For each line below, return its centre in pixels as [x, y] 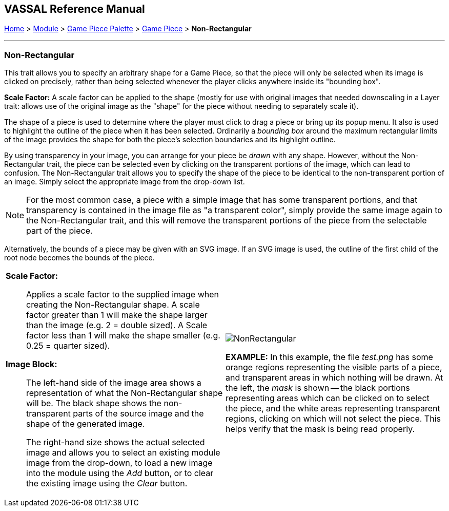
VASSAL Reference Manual [75, 9]
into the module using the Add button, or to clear [120, 473]
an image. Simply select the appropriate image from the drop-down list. [125, 182]
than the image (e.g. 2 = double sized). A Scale [117, 325]
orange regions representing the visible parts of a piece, [334, 367]
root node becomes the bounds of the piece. [79, 258]
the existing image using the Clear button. [107, 484]
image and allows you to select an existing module [123, 453]
